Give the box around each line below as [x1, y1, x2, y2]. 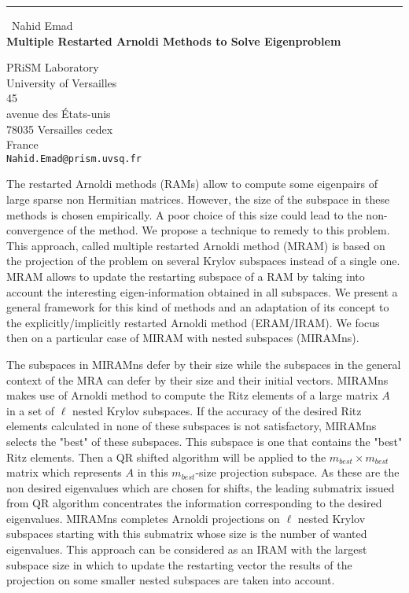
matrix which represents [6, 464, 122, 481]
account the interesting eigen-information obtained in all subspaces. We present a [6, 283, 398, 300]
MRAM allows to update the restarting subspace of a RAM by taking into [6, 267, 365, 284]
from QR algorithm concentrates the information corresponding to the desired [6, 495, 382, 511]
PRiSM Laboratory [6, 59, 99, 76]
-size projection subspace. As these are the [195, 464, 400, 481]
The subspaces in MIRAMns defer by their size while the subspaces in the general [6, 355, 401, 372]
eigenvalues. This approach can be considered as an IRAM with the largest [6, 541, 367, 558]
